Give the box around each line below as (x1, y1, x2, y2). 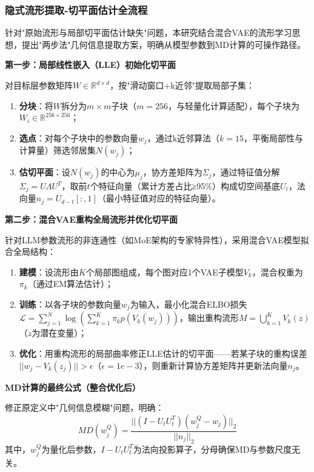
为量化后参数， (41, 442, 101, 455)
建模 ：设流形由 (19, 265, 79, 278)
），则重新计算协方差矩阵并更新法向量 (139, 359, 288, 371)
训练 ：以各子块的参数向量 (19, 297, 121, 310)
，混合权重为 (252, 265, 303, 278)
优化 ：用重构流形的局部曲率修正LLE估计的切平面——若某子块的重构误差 (19, 346, 307, 359)
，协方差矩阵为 (142, 166, 202, 178)
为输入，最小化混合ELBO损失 (130, 297, 247, 310)
